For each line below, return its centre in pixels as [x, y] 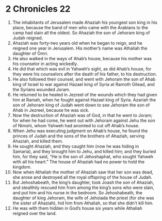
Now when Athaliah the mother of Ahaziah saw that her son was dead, [83, 172]
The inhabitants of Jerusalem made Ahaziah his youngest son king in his [85, 22]
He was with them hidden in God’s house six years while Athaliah [77, 208]
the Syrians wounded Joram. [41, 89]
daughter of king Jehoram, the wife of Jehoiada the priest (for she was [83, 198]
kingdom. [22, 167]
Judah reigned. [28, 38]
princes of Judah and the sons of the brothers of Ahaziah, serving [79, 136]
